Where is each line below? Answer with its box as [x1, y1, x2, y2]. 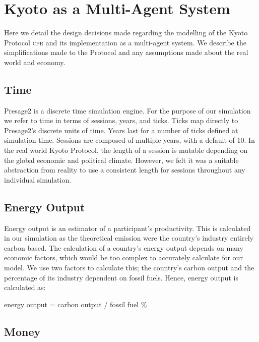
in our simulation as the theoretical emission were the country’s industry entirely [4, 233, 253, 243]
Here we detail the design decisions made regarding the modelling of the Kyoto [4, 27, 248, 38]
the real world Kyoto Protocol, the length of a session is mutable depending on [4, 145, 248, 155]
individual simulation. [4, 174, 72, 185]
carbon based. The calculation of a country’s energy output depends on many [4, 242, 243, 253]
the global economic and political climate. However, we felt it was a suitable [4, 154, 239, 165]
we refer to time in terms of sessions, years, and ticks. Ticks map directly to [4, 115, 238, 126]
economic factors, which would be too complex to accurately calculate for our [4, 252, 243, 263]
